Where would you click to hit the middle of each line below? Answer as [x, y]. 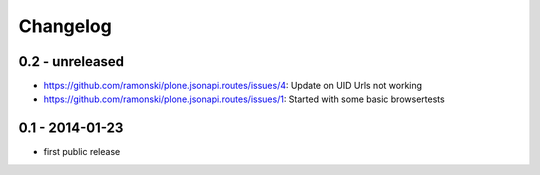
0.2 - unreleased [71, 61]
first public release [82, 152]
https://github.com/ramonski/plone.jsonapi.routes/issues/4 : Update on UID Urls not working [233, 86]
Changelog [65, 26]
